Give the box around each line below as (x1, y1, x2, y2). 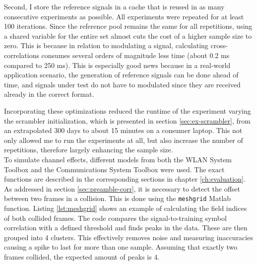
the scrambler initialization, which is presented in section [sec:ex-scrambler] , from (4, 115, 251, 126)
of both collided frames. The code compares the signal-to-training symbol (4, 212, 227, 223)
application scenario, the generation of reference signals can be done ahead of (4, 69, 239, 80)
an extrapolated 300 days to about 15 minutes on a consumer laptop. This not (4, 125, 243, 135)
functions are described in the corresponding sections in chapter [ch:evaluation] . (4, 174, 246, 184)
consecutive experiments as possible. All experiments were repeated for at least (4, 11, 244, 21)
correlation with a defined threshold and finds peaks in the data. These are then (4, 222, 248, 233)
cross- (210, 40, 228, 51)
